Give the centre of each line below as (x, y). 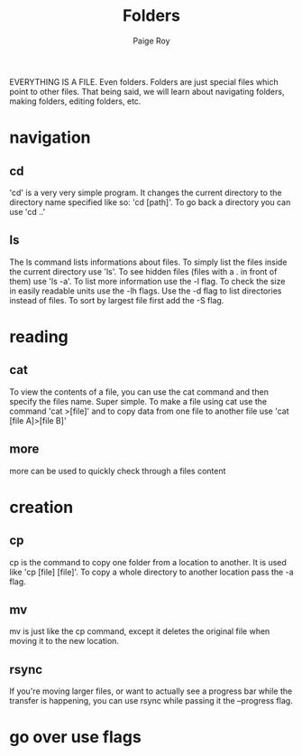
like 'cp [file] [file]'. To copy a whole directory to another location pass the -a (151, 572)
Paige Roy (151, 41)
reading (39, 336)
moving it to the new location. (64, 641)
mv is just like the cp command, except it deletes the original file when (140, 631)
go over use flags (75, 737)
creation (41, 507)
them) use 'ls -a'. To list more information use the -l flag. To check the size (147, 281)
